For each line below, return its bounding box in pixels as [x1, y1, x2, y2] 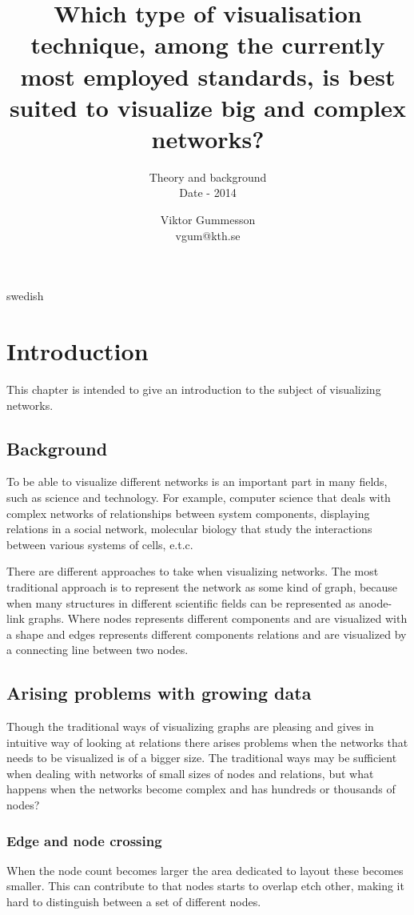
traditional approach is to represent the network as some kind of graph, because [6, 578, 398, 595]
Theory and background [149, 168, 267, 185]
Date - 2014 [179, 184, 237, 201]
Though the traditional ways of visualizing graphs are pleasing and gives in [6, 718, 374, 735]
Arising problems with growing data [6, 680, 312, 705]
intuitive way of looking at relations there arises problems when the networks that [6, 733, 408, 750]
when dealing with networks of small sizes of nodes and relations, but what [6, 765, 374, 781]
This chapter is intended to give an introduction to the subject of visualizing [6, 380, 381, 397]
